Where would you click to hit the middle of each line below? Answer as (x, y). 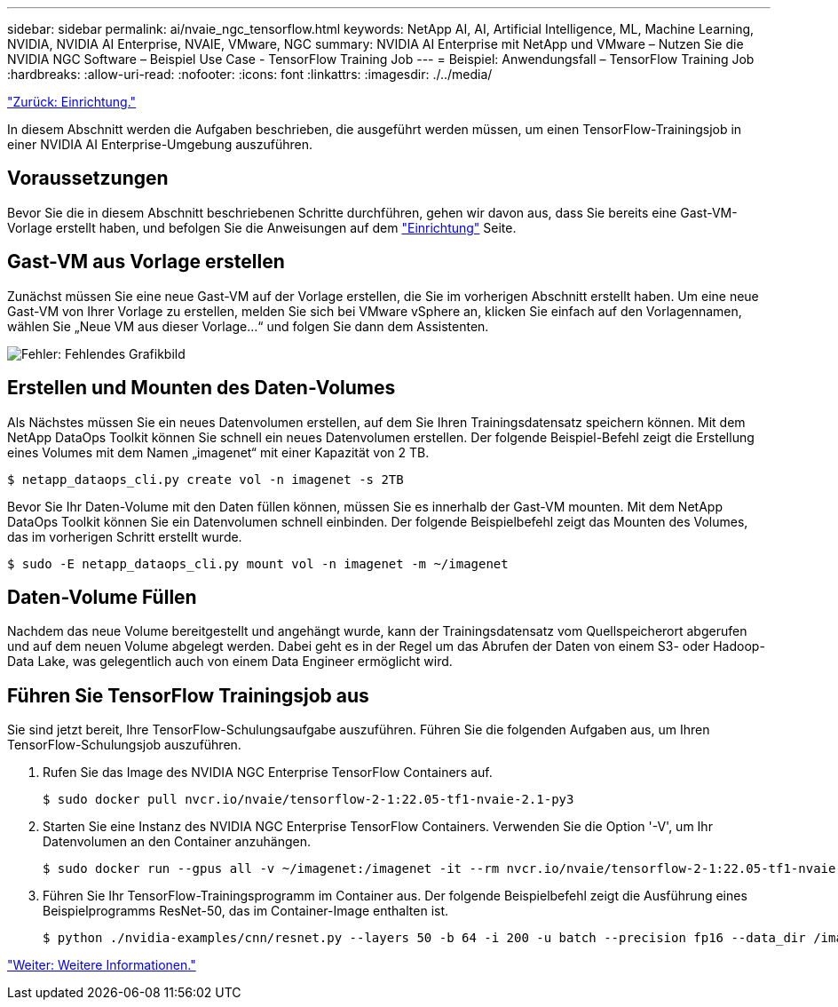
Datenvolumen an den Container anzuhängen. (177, 842)
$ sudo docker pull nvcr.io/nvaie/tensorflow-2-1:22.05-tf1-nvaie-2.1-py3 (308, 800)
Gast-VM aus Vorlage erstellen (146, 262)
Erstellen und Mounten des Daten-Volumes (202, 388)
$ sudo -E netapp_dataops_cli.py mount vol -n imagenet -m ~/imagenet (258, 563)
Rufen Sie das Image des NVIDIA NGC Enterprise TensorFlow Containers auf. (268, 773)
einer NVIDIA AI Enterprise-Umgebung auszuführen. (160, 144)
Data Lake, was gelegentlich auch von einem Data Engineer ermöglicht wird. (230, 662)
